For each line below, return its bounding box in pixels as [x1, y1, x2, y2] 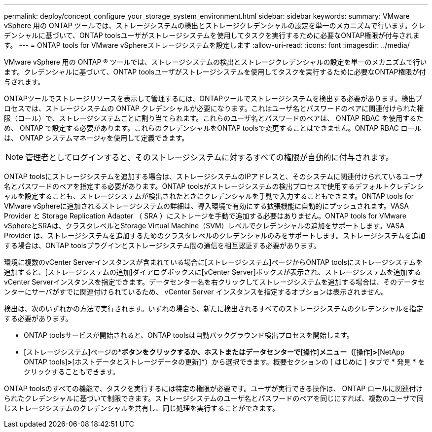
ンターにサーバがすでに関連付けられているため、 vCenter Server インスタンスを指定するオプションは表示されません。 [4, 288, 388, 296]
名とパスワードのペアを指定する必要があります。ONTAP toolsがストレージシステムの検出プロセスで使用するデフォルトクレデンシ [4, 182, 424, 190]
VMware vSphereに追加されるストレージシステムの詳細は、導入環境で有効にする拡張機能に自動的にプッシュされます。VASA [4, 202, 409, 210]
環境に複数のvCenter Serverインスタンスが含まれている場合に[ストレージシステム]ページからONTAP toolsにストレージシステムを [4, 258, 423, 266]
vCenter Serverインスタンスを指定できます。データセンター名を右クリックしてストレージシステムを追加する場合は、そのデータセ [4, 278, 425, 286]
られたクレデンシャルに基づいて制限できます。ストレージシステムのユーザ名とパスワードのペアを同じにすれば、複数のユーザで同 [4, 394, 424, 402]
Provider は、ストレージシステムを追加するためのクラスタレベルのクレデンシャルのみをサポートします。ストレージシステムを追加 [4, 231, 426, 240]
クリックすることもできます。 [24, 367, 120, 376]
